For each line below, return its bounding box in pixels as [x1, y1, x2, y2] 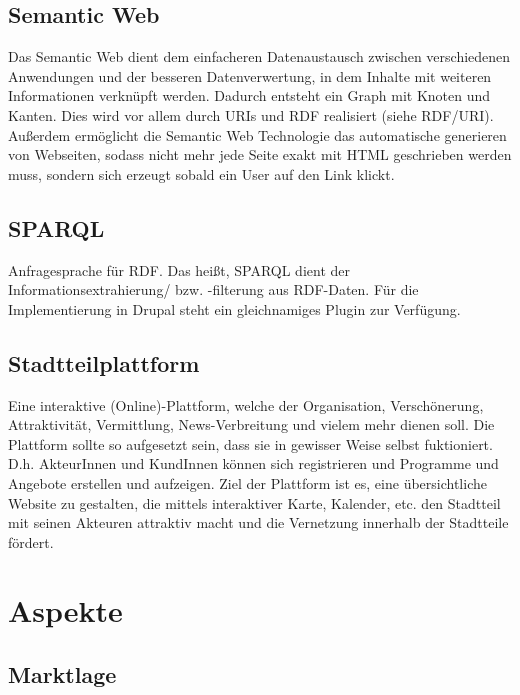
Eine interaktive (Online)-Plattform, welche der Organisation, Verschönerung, [8, 394, 484, 415]
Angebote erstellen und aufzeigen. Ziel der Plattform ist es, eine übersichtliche [8, 472, 487, 493]
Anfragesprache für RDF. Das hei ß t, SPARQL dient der [8, 259, 350, 280]
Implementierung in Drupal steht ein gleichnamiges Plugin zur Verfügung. [8, 298, 461, 319]
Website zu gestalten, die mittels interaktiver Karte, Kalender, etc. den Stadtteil [8, 492, 501, 513]
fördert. [8, 531, 54, 552]
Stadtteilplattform [8, 347, 200, 378]
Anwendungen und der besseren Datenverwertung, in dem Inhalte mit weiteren [8, 65, 492, 86]
